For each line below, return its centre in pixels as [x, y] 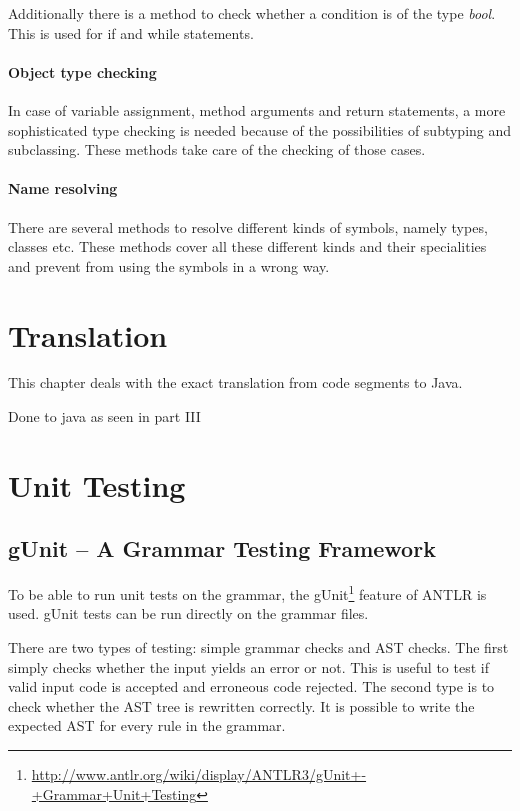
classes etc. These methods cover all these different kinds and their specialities [247, 246]
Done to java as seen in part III [104, 416]
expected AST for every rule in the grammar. [147, 725]
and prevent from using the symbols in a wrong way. [169, 265]
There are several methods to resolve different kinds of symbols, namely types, [248, 226]
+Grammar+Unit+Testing [114, 793]
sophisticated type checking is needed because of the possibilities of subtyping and [260, 129]
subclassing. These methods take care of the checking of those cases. [217, 149]
